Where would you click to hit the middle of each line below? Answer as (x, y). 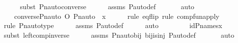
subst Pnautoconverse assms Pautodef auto (107, 6)
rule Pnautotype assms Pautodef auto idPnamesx (113, 25)
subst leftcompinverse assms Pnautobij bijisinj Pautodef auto (119, 35)
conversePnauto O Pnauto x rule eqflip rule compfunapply (117, 16)
